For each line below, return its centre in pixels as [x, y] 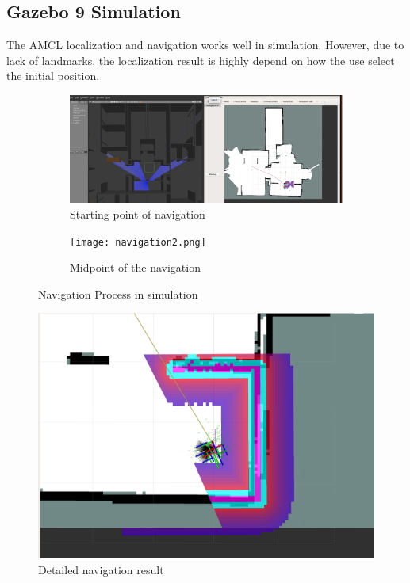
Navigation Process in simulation [118, 293]
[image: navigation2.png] [138, 242]
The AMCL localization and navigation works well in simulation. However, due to [205, 45]
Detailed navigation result [101, 570]
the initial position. [53, 76]
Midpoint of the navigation [135, 267]
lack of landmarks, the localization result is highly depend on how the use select [201, 60]
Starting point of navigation [138, 213]
